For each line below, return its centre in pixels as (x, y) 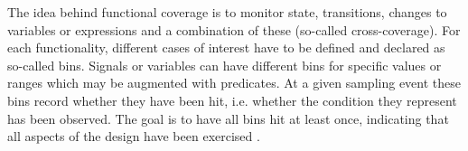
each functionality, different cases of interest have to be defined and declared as (226, 47)
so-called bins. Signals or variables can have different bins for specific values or (225, 65)
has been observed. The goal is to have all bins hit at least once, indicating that (228, 118)
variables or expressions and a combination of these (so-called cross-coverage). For (234, 29)
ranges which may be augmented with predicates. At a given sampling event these (234, 83)
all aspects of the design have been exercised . (134, 136)
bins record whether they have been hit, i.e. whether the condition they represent (232, 100)
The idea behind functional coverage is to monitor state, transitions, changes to (227, 12)
